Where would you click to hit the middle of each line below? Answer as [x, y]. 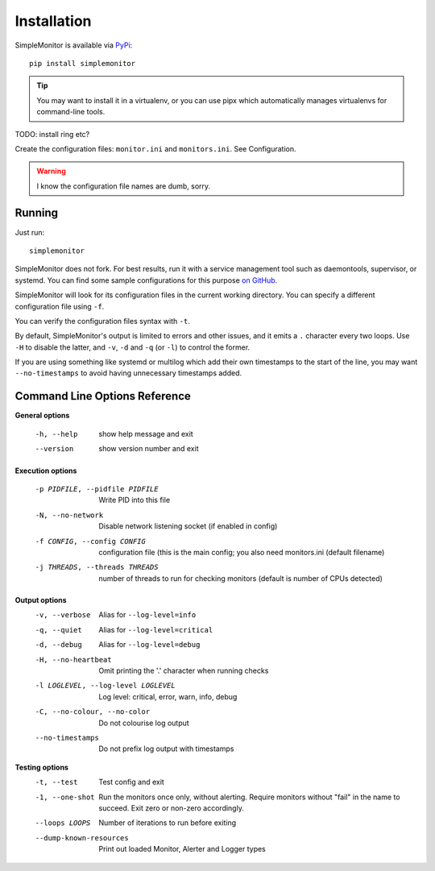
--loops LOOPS [63, 823]
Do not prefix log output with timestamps [166, 749]
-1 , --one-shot [65, 797]
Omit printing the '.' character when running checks [184, 671]
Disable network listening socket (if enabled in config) [188, 526]
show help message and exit [146, 433]
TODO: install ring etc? [52, 134]
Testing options [41, 767]
